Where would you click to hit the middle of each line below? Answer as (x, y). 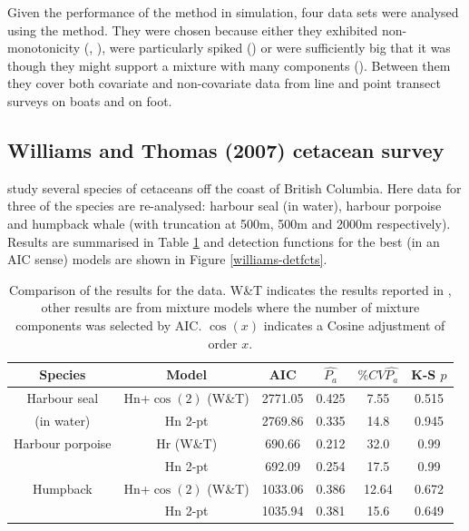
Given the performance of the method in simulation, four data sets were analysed (233, 12)
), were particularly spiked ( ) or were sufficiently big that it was (274, 48)
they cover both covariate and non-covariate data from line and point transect (224, 83)
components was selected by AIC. (109, 324)
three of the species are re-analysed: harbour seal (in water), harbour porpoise (225, 206)
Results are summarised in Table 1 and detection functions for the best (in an (224, 241)
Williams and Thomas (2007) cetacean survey (226, 149)
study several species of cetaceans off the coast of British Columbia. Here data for (234, 187)
